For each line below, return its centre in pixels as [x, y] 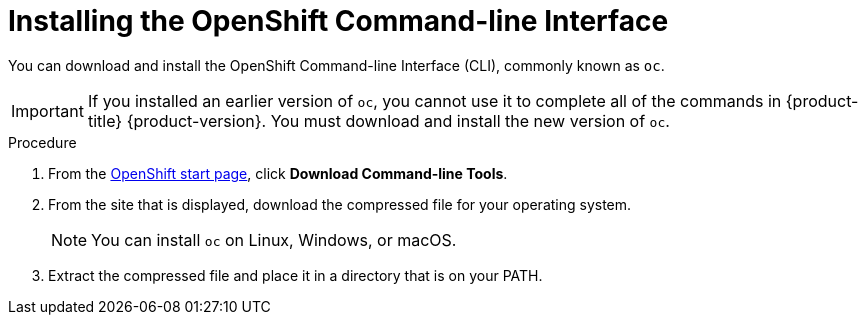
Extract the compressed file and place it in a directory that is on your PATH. [295, 275]
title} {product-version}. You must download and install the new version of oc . [378, 120]
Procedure [42, 142]
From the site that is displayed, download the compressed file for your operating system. [340, 204]
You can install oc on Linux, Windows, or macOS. [274, 239]
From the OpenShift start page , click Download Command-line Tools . [278, 173]
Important [47, 110]
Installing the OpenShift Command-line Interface [338, 21]
